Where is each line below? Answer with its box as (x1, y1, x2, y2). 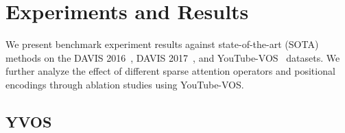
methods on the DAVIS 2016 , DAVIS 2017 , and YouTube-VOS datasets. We (5, 50, 340, 64)
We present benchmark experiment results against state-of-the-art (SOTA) (5, 37, 319, 51)
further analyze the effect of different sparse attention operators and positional (5, 64, 335, 78)
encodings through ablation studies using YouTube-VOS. (5, 77, 244, 91)
